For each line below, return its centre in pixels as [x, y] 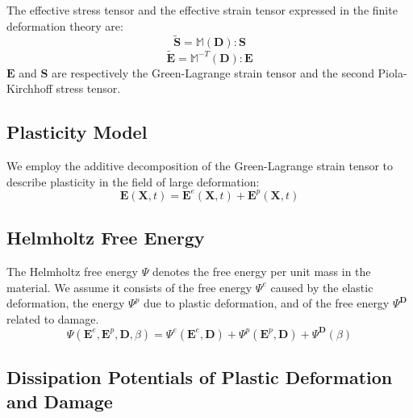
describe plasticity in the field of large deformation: [133, 181]
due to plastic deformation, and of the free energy [266, 303]
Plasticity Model [77, 132]
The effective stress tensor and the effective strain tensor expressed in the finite [202, 10]
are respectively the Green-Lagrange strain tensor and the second [213, 72]
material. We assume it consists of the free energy [129, 287]
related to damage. [53, 318]
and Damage [60, 401]
